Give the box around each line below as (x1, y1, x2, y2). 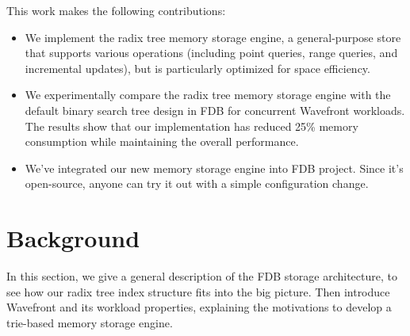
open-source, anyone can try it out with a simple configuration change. (25, 175, 369, 192)
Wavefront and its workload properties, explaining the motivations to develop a (6, 299, 392, 315)
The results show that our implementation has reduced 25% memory (25, 117, 358, 134)
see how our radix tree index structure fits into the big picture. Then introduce (6, 283, 390, 300)
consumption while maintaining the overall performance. (25, 133, 299, 150)
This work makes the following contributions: (6, 2, 226, 18)
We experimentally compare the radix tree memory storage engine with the (25, 86, 391, 103)
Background (6, 222, 140, 254)
